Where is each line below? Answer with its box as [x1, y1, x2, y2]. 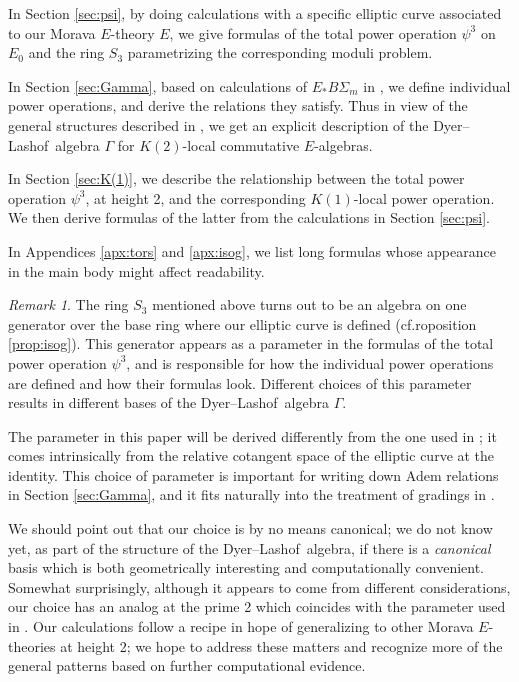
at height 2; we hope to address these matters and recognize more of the [60, 635, 503, 656]
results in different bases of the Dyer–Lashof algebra [8, 392, 329, 413]
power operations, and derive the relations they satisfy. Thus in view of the [8, 95, 468, 116]
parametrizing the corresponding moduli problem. [127, 42, 433, 63]
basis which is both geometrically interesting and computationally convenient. [8, 557, 485, 578]
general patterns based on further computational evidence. [8, 655, 366, 676]
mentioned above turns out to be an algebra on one [152, 294, 467, 315]
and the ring [28, 42, 105, 63]
